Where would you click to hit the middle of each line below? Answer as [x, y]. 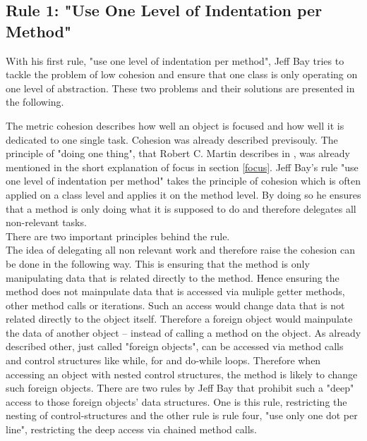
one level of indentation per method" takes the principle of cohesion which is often [183, 181]
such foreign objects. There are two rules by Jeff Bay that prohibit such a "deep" [180, 388]
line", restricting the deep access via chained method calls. [131, 429]
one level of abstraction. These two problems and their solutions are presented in [180, 88]
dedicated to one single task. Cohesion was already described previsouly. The [172, 139]
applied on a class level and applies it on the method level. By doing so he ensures [183, 194]
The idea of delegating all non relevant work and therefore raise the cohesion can [180, 250]
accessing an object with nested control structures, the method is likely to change [182, 374]
